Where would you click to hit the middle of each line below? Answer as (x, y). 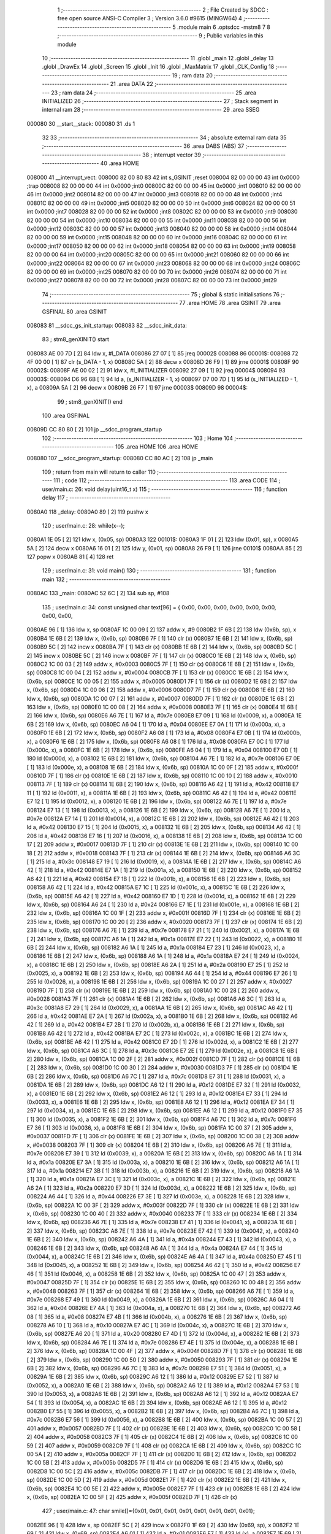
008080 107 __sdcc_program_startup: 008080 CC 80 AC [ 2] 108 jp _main (120, 458)
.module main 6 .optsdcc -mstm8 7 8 (224, 27)
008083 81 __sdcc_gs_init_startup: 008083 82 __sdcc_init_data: (107, 325)
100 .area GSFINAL (66, 416)
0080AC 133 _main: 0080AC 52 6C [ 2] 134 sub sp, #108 (98, 593)
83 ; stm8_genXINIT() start (76, 339)
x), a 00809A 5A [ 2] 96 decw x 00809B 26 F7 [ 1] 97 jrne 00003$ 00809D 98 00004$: (137, 388)
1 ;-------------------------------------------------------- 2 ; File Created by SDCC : (163, 10)
